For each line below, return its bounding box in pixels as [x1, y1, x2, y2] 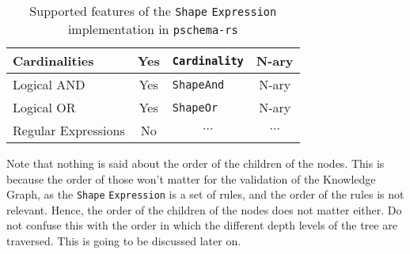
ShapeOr [172, 100, 218, 114]
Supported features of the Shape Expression [29, 2, 277, 20]
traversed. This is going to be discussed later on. [6, 233, 241, 249]
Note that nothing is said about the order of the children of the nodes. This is [6, 155, 385, 171]
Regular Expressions [13, 121, 125, 139]
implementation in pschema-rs [67, 20, 238, 38]
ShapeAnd [172, 78, 225, 91]
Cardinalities [13, 51, 94, 70]
